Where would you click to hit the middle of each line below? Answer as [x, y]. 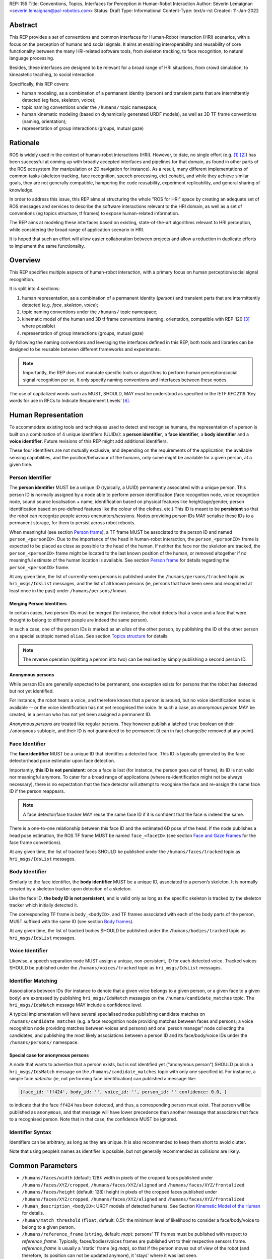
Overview [25, 260]
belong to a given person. [48, 1227]
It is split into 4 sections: [35, 289]
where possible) [39, 326]
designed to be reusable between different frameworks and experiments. [85, 349]
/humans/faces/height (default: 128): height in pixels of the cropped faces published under [120, 1192]
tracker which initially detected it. [44, 905]
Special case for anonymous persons [49, 1055]
